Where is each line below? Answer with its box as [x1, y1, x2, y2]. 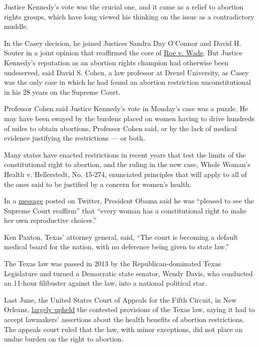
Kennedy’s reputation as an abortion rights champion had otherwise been [4, 57, 229, 67]
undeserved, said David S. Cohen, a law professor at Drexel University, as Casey [4, 67, 249, 77]
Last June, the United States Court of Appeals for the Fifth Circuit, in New [4, 294, 237, 305]
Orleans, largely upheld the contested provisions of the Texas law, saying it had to [4, 304, 255, 315]
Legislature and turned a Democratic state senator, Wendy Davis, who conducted [4, 268, 253, 278]
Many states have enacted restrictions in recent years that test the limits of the [4, 149, 246, 160]
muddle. [4, 21, 28, 31]
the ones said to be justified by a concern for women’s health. [4, 178, 192, 189]
